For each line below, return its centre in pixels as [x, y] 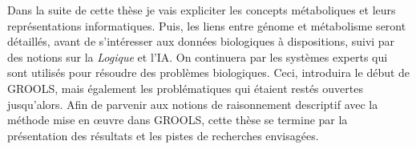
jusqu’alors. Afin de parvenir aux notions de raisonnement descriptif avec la [193, 104]
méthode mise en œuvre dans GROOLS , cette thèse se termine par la [178, 120]
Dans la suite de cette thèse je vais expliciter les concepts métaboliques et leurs [202, 10]
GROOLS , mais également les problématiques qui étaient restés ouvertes [185, 88]
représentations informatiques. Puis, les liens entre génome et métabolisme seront [207, 25]
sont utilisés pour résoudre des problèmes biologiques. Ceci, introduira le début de [209, 72]
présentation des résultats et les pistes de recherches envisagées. [163, 135]
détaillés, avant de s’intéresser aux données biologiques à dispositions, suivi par [201, 41]
